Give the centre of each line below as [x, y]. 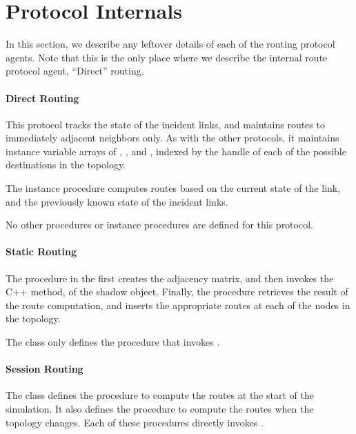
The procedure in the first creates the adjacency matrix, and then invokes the [170, 278]
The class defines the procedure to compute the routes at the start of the [160, 395]
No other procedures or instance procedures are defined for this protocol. [159, 225]
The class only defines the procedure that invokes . [113, 342]
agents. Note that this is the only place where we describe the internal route [167, 57]
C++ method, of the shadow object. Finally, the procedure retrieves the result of [177, 292]
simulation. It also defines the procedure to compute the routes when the [160, 409]
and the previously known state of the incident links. [117, 201]
